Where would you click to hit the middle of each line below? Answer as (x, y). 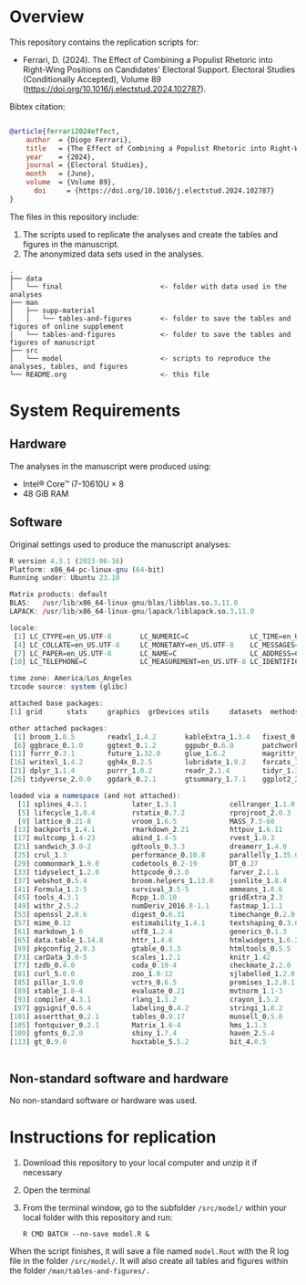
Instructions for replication (113, 1138)
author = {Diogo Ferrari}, (79, 140)
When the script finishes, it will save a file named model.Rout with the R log (149, 1251)
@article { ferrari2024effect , (65, 131)
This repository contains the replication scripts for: (104, 42)
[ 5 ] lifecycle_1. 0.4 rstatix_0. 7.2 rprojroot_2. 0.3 (154, 813)
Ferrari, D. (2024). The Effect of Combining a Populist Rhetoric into (148, 59)
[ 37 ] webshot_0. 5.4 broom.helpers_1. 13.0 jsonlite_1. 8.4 (150, 880)
